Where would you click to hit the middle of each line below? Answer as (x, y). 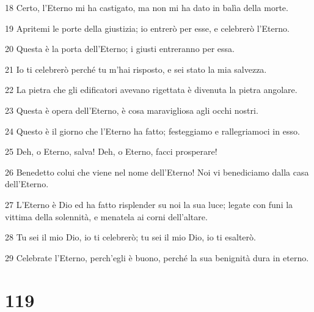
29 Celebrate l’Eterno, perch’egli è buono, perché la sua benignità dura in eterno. (157, 257)
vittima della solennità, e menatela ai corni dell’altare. (106, 216)
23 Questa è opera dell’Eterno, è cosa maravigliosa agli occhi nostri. (132, 110)
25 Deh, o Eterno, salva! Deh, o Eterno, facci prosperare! (111, 151)
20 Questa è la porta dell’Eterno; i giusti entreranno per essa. (120, 49)
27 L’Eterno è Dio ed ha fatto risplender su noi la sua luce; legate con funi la (149, 204)
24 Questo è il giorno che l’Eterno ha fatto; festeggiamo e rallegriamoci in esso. (152, 131)
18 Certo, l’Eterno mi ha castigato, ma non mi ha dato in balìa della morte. (147, 7)
